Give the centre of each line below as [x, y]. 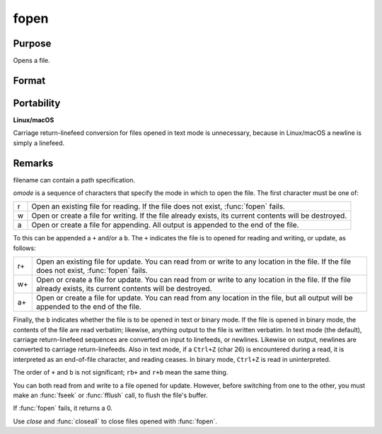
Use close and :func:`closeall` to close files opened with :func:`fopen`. [115, 421]
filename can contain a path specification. [74, 180]
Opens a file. [31, 61]
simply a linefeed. [39, 143]
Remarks [33, 163]
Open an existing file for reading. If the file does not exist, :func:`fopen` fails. [158, 206]
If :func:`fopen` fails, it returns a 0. [63, 408]
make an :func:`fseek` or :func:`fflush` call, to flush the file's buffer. [110, 395]
